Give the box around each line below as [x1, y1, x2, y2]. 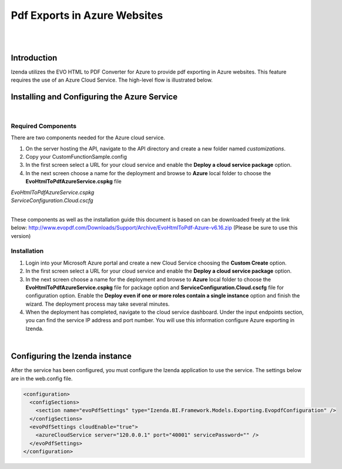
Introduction [11, 53, 58, 63]
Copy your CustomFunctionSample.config [25, 153, 128, 160]
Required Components [11, 122, 76, 130]
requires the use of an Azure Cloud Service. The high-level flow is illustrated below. [11, 76, 213, 83]
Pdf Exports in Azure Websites [11, 9, 163, 22]
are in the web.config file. [11, 375, 73, 382]
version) [11, 232, 31, 239]
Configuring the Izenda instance [11, 351, 132, 361]
